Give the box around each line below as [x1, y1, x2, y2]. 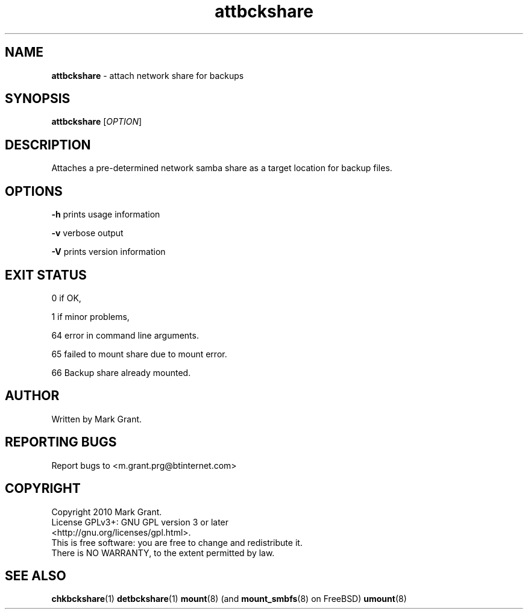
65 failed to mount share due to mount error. [51, 348, 227, 359]
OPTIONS [5, 183, 63, 199]
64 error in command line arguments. [51, 330, 199, 340]
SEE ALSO [5, 568, 66, 583]
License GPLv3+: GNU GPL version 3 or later [51, 516, 229, 527]
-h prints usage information [51, 209, 160, 220]
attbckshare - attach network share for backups [51, 70, 244, 81]
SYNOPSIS [5, 91, 71, 107]
